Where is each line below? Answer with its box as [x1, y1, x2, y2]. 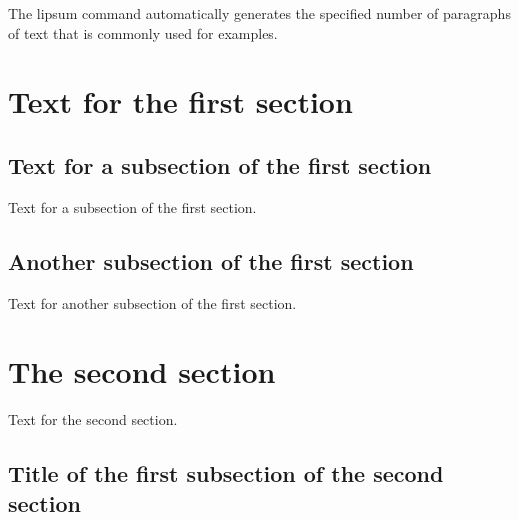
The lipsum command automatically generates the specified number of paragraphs [8, 3, 511, 23]
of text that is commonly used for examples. [8, 22, 278, 43]
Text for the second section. [8, 409, 178, 430]
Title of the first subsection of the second [8, 458, 444, 489]
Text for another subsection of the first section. [8, 292, 297, 313]
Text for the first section [8, 81, 353, 122]
